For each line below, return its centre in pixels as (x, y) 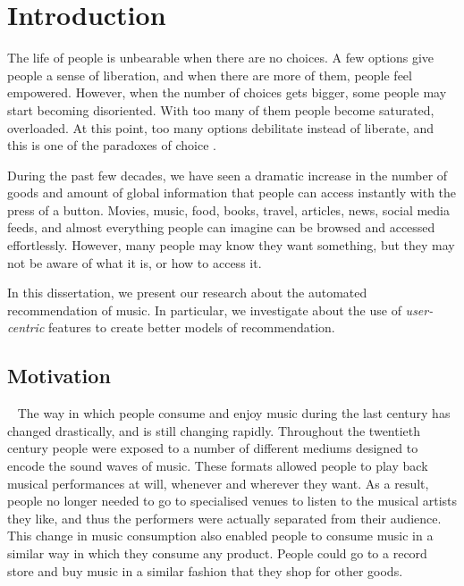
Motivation (59, 376)
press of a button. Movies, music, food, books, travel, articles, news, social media (228, 209)
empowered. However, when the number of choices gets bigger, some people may (227, 92)
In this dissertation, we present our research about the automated (187, 293)
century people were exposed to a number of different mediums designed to (213, 448)
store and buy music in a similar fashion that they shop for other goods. (205, 570)
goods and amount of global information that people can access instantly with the (232, 193)
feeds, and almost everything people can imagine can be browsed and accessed (221, 227)
